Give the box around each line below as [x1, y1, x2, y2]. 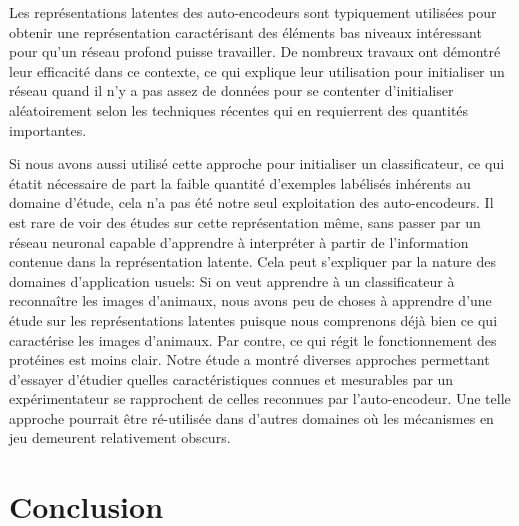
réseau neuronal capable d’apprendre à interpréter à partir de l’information [9, 231, 469, 252]
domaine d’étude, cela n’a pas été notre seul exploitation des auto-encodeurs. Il [9, 192, 494, 213]
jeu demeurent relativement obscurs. [9, 427, 231, 448]
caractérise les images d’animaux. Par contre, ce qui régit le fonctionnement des [9, 329, 497, 350]
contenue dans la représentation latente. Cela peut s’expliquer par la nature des [9, 251, 497, 272]
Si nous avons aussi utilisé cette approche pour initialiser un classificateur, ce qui [9, 153, 505, 174]
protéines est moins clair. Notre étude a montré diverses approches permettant [9, 349, 490, 370]
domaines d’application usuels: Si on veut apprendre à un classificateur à [9, 270, 455, 291]
